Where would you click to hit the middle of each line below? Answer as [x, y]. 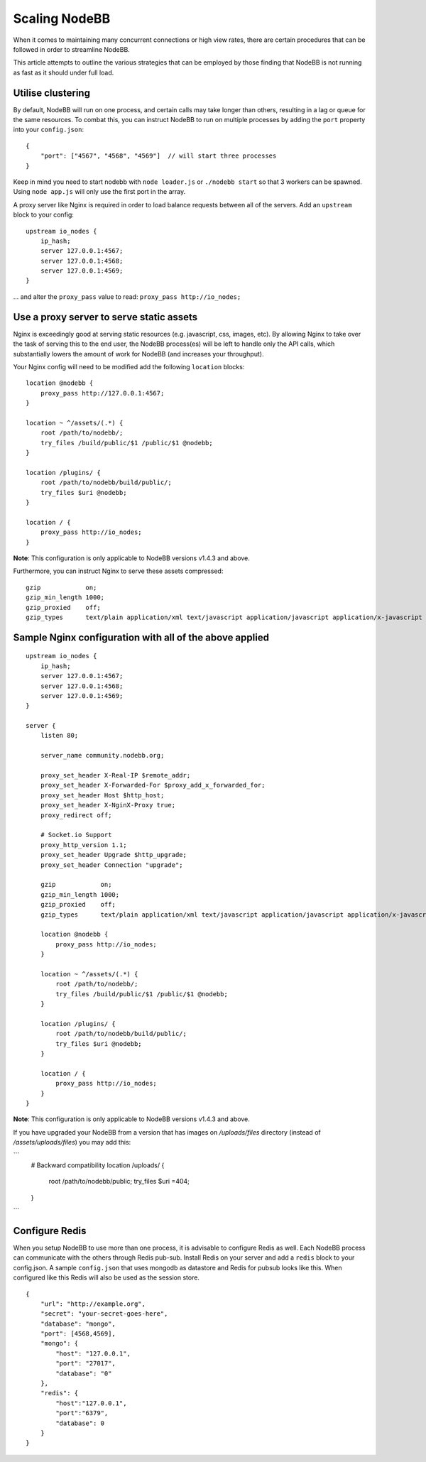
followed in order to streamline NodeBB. [72, 49]
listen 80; [59, 736]
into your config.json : [49, 130]
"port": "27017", [86, 1364]
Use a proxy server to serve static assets [105, 317]
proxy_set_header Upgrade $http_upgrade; [114, 855]
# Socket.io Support [76, 835]
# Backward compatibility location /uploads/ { [98, 1165]
